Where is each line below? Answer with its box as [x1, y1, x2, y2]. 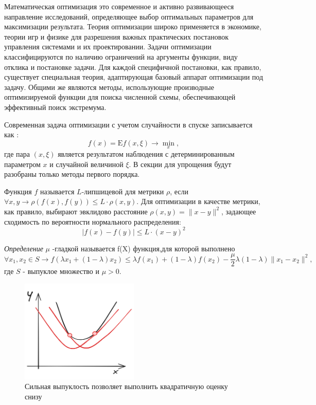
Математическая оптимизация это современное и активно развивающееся [4, 1, 234, 11]
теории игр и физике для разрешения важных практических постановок [4, 31, 229, 42]
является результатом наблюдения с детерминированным [58, 148, 235, 159]
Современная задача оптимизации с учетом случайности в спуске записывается [4, 119, 253, 130]
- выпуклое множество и [23, 266, 100, 277]
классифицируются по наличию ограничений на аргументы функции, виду [4, 51, 238, 62]
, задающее [221, 206, 256, 216]
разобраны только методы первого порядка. [4, 169, 140, 179]
